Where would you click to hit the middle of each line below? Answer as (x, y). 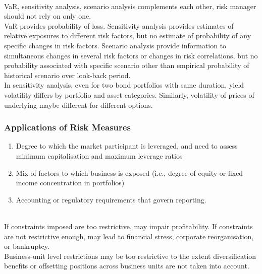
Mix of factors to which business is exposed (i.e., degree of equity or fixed (129, 173)
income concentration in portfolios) (70, 183)
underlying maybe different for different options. (78, 105)
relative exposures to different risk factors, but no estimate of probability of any (128, 36)
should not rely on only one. (48, 16)
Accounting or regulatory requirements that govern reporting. (111, 199)
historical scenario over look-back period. (67, 75)
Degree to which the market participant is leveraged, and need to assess (127, 146)
